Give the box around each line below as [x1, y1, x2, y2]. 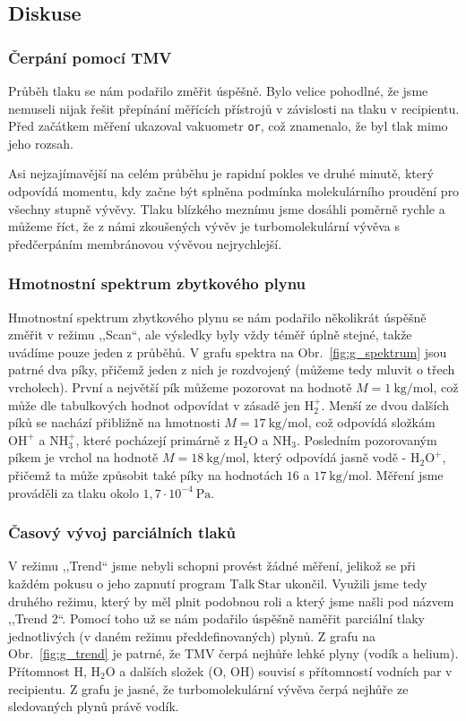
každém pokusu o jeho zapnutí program [8, 573, 226, 592]
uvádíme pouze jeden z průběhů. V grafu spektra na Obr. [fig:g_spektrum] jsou [8, 342, 447, 361]
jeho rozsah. [8, 133, 73, 152]
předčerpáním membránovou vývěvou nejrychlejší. [8, 234, 282, 253]
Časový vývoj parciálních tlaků [8, 521, 236, 544]
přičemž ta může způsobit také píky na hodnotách [8, 465, 283, 484]
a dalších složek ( [119, 661, 213, 680]
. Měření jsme [368, 465, 444, 484]
